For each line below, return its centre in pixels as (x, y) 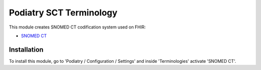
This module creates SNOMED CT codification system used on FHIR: (77, 27)
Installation (26, 49)
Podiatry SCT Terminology (63, 13)
